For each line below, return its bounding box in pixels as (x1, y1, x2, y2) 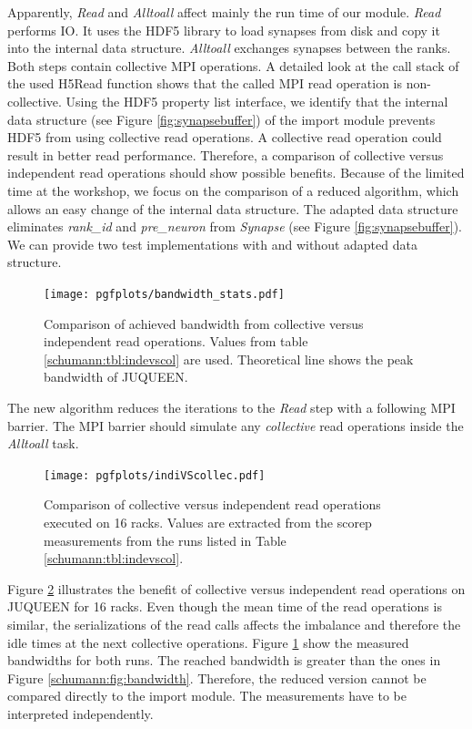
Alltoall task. (7, 434, 79, 453)
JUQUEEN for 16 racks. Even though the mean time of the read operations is (7, 597, 442, 616)
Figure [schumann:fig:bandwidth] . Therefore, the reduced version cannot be (7, 668, 427, 687)
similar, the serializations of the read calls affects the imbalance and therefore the (7, 614, 461, 633)
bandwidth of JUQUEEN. (44, 367, 188, 386)
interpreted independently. (7, 703, 154, 723)
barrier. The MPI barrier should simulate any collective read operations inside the (7, 416, 464, 435)
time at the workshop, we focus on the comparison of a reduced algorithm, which (7, 180, 459, 200)
